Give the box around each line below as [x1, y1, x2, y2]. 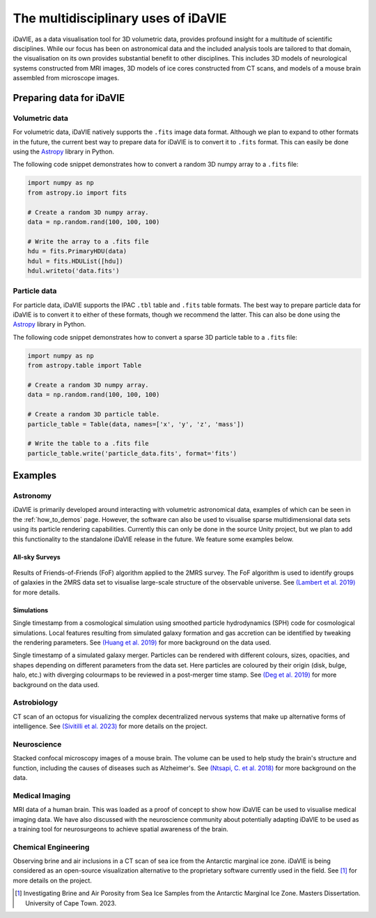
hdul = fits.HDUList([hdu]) [27, 257, 123, 265]
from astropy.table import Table [27, 361, 142, 370]
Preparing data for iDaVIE [13, 91, 125, 104]
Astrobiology [13, 698, 58, 707]
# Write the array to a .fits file [27, 237, 149, 246]
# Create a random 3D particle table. [27, 410, 160, 419]
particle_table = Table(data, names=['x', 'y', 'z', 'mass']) [27, 420, 244, 428]
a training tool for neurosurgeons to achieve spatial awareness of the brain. [13, 825, 229, 833]
